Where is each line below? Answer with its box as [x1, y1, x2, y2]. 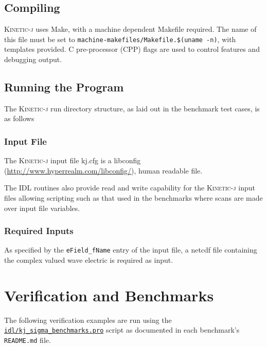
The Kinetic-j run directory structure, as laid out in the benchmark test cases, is [4, 103, 260, 113]
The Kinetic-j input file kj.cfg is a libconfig [4, 155, 141, 166]
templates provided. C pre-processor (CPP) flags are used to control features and [4, 44, 260, 54]
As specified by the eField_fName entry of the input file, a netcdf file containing [4, 244, 257, 255]
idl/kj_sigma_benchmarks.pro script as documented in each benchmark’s [4, 324, 240, 335]
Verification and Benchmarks [4, 284, 214, 305]
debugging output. [4, 54, 62, 65]
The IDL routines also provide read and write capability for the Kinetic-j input [4, 182, 255, 193]
